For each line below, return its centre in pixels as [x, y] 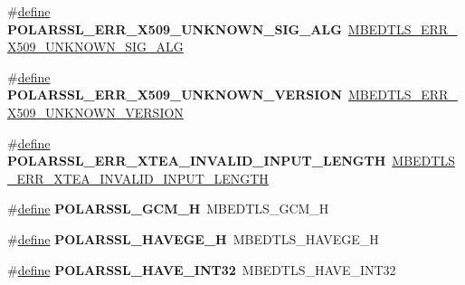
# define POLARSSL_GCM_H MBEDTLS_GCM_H [168, 209]
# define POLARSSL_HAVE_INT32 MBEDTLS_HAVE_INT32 [202, 269]
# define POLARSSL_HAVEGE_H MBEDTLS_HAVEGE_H [193, 238]
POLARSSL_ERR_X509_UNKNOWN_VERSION [175, 95]
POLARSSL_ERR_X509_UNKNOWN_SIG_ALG [175, 28]
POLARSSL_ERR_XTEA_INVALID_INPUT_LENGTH [197, 161]
